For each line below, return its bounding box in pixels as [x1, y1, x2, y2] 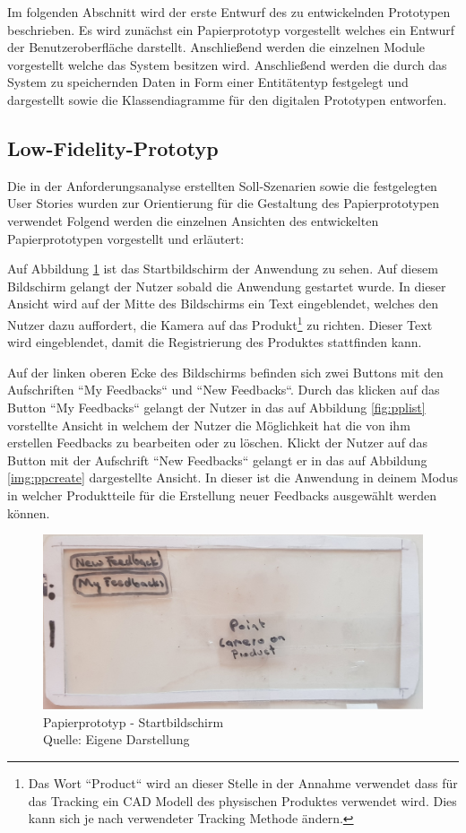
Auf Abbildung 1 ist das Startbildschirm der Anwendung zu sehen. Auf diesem [7, 259, 438, 278]
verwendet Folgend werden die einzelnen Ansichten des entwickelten [7, 211, 379, 230]
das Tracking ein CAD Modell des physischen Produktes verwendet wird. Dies [28, 791, 457, 810]
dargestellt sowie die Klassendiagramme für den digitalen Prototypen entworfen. [7, 90, 447, 108]
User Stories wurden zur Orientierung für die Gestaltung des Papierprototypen [7, 194, 440, 213]
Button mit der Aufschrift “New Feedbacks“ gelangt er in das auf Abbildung [7, 450, 427, 469]
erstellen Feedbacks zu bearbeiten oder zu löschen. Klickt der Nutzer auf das [7, 433, 427, 452]
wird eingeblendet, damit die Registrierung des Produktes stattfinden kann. [7, 333, 422, 351]
